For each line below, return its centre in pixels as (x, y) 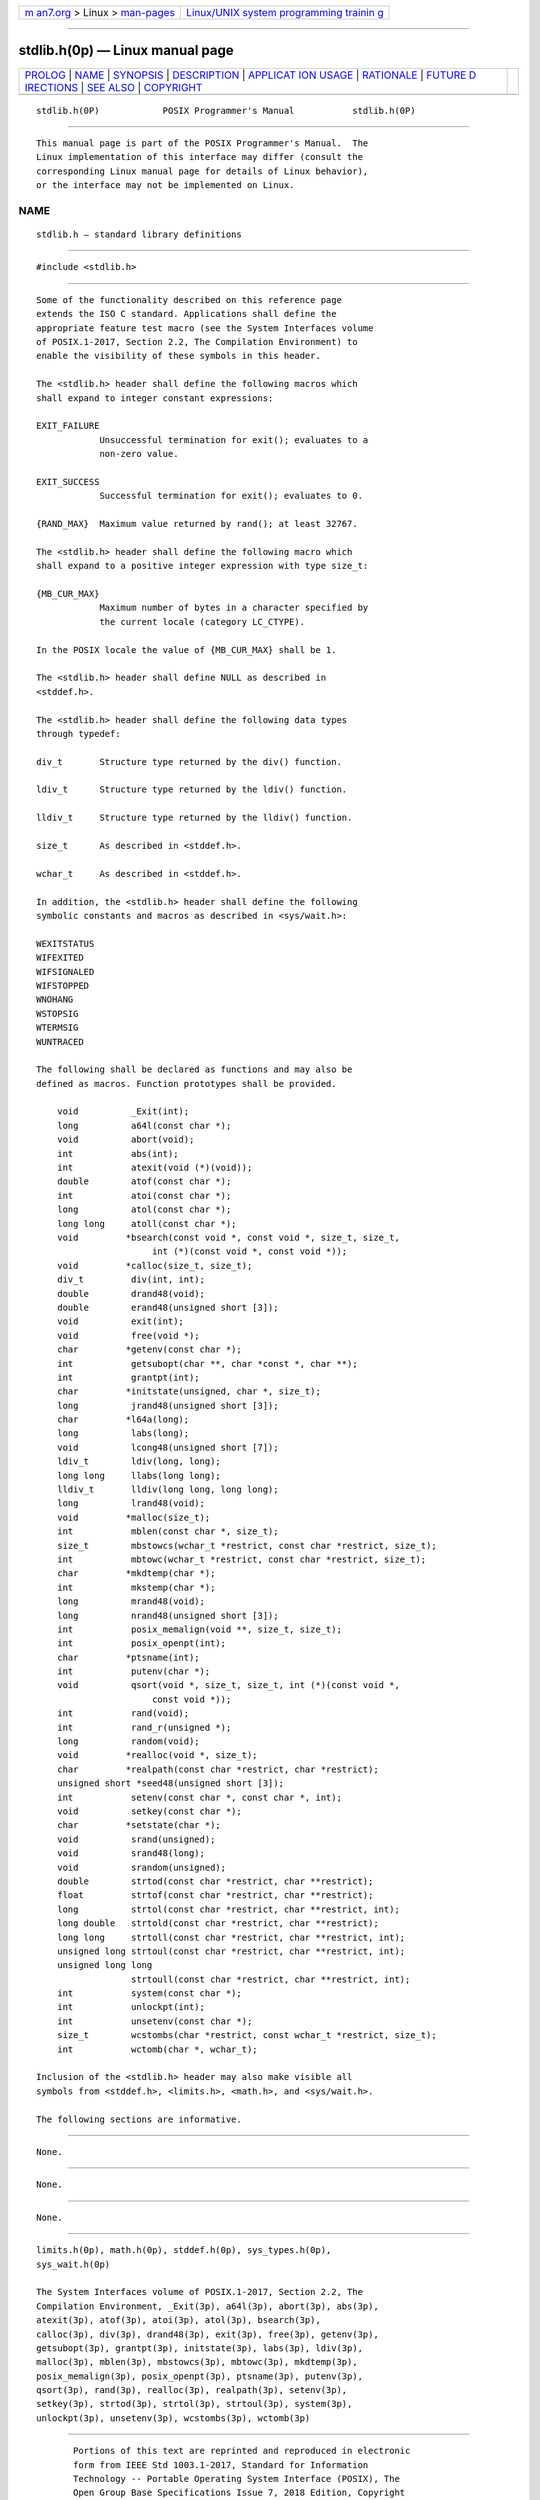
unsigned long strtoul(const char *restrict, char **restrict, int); (231, 1951)
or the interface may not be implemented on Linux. (165, 185)
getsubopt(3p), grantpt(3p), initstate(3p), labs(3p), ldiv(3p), (200, 2348)
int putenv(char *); (133, 1671)
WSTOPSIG (57, 1013)
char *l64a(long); (123, 1419)
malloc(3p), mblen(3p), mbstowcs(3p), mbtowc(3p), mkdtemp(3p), (197, 2362)
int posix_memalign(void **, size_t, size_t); (199, 1629)
